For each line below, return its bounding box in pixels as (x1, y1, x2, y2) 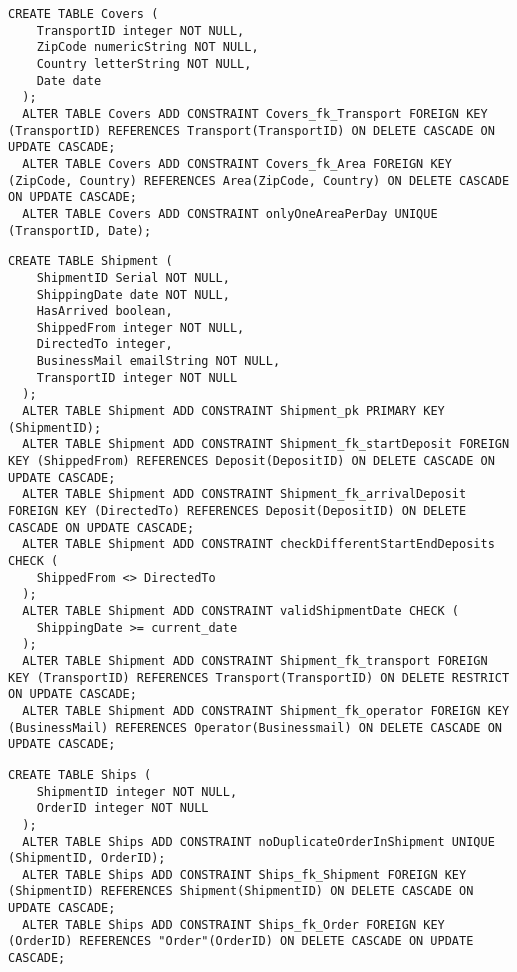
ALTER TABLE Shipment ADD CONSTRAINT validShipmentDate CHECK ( (22, 603, 460, 618)
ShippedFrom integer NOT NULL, (36, 320, 245, 335)
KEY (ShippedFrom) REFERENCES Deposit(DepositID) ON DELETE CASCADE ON (8, 454, 495, 469)
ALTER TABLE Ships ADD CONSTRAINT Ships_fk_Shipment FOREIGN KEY (22, 867, 467, 882)
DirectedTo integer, (36, 337, 173, 352)
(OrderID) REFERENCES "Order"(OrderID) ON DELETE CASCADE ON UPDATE (8, 934, 474, 949)
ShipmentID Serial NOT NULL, (36, 270, 230, 285)
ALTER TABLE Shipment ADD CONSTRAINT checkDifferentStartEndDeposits (22, 537, 495, 552)
